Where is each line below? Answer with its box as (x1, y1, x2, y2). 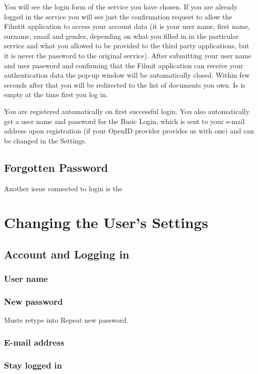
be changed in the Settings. (4, 135, 87, 145)
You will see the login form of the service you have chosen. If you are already (4, 1, 238, 11)
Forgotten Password (4, 159, 108, 175)
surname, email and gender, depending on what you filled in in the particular (4, 30, 239, 41)
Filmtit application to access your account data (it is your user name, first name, (4, 21, 250, 31)
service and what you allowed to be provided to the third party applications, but (4, 40, 250, 51)
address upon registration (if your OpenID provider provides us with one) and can (4, 125, 254, 136)
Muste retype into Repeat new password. (4, 315, 129, 325)
